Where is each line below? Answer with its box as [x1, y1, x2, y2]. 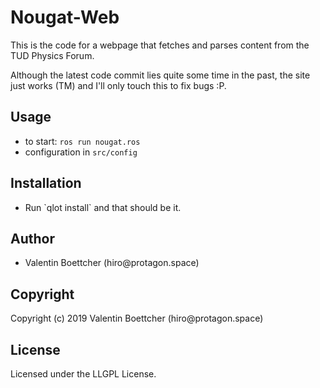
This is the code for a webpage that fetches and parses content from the [10, 39, 310, 51]
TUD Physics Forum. [10, 49, 95, 61]
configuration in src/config [24, 146, 138, 158]
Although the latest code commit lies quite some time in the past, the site [10, 69, 311, 81]
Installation [10, 175, 82, 192]
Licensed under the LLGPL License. [10, 368, 157, 380]
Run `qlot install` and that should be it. [24, 201, 182, 213]
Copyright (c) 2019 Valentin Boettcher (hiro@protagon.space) [10, 312, 264, 325]
